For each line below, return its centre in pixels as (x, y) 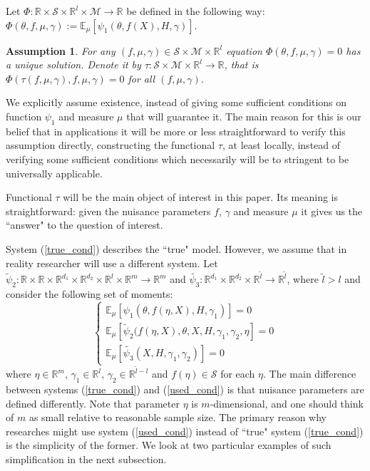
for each (238, 374)
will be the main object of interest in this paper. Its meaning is (201, 197)
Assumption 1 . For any (61, 50)
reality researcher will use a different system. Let (112, 263)
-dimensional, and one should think (287, 403)
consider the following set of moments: (89, 293)
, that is (241, 64)
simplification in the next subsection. (86, 459)
